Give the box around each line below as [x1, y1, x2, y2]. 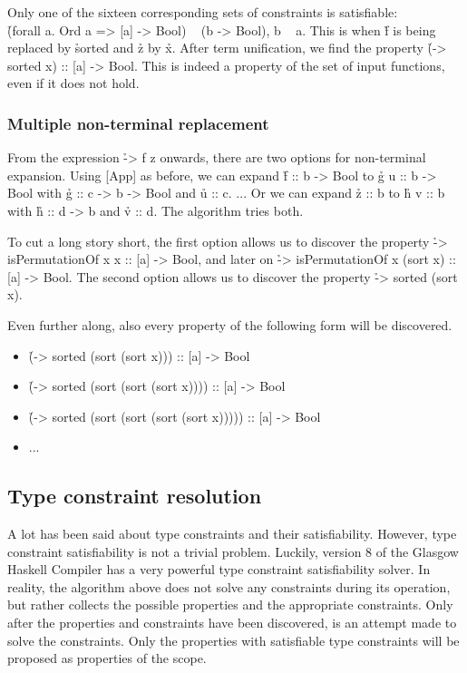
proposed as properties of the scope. [7, 649, 207, 668]
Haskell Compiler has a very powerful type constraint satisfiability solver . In [7, 560, 431, 579]
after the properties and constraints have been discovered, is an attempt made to [7, 613, 457, 632]
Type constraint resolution [7, 482, 262, 510]
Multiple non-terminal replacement [7, 112, 269, 134]
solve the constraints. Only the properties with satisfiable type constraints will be [7, 630, 460, 649]
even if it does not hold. [7, 73, 140, 93]
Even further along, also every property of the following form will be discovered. [7, 315, 452, 334]
